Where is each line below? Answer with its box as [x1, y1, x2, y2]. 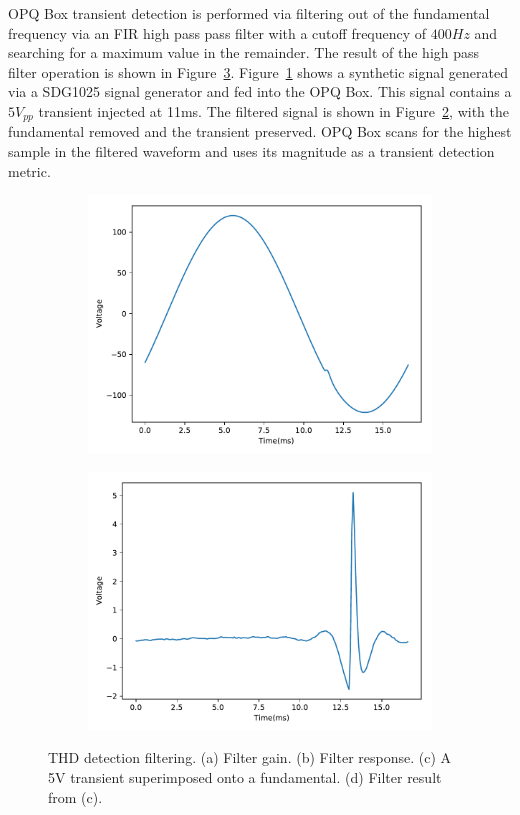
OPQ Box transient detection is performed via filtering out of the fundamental [8, 3, 490, 23]
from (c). [48, 786, 103, 807]
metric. [8, 160, 51, 181]
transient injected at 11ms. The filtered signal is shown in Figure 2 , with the [38, 100, 509, 121]
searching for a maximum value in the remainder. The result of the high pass [8, 42, 480, 63]
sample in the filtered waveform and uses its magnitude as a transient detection [8, 141, 495, 162]
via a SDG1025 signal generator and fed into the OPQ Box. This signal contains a [8, 81, 512, 102]
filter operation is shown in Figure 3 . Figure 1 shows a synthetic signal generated [8, 61, 509, 82]
